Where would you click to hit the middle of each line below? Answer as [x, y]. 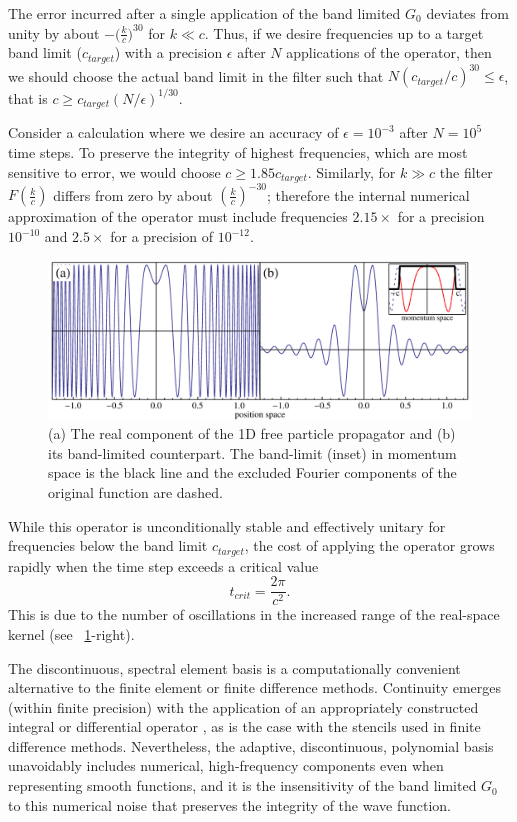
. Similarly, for [351, 171]
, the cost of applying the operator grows [369, 545]
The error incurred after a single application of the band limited [204, 13]
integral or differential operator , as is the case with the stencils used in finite [244, 726]
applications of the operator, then [389, 52]
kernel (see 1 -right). [71, 633]
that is [28, 97]
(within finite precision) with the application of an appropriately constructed [243, 706]
